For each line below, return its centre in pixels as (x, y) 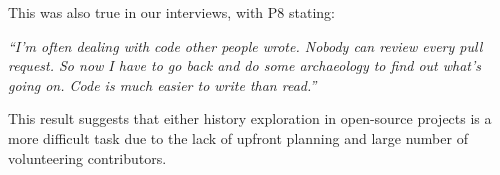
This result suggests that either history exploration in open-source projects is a (250, 118)
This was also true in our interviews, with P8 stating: (171, 12)
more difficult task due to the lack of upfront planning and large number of (238, 137)
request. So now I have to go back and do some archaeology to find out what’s (245, 65)
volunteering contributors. (87, 157)
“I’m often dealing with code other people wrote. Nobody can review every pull (245, 45)
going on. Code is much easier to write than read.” (162, 84)
